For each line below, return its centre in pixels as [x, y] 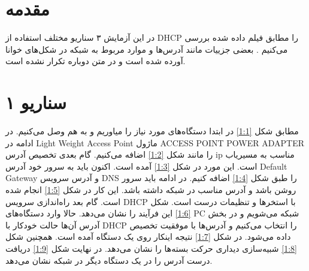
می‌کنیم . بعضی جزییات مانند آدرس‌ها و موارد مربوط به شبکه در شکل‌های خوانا [147, 49]
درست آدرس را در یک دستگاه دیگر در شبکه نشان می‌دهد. [109, 260]
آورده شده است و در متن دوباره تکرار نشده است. [96, 61]
